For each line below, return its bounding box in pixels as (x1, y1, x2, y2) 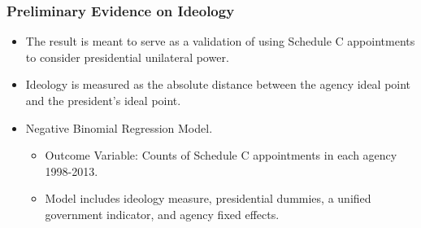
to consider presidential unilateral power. (25, 48, 229, 65)
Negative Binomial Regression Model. (25, 119, 213, 136)
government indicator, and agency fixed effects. (45, 205, 280, 222)
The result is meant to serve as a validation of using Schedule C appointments (25, 33, 415, 50)
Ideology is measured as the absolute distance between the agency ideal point (25, 76, 411, 93)
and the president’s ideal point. (25, 92, 181, 108)
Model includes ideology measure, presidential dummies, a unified (45, 190, 371, 207)
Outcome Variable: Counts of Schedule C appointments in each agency (45, 147, 397, 164)
